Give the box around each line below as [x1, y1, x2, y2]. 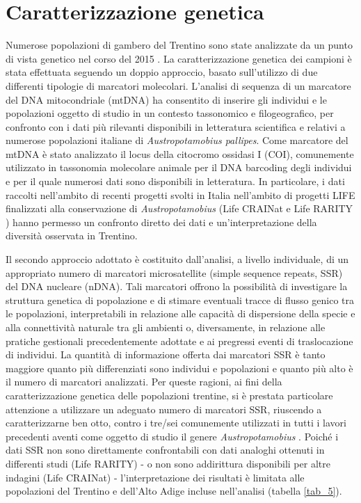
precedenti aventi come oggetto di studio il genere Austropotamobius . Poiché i [6, 429, 339, 443]
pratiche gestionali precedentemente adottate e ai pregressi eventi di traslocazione [6, 333, 353, 348]
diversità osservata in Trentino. [6, 228, 138, 243]
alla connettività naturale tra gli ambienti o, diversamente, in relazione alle [6, 320, 326, 334]
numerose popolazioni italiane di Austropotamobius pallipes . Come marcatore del [6, 133, 348, 147]
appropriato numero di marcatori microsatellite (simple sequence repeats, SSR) [6, 265, 343, 280]
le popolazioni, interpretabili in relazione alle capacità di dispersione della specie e [6, 306, 355, 321]
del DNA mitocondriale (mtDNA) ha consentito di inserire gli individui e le [6, 92, 327, 106]
